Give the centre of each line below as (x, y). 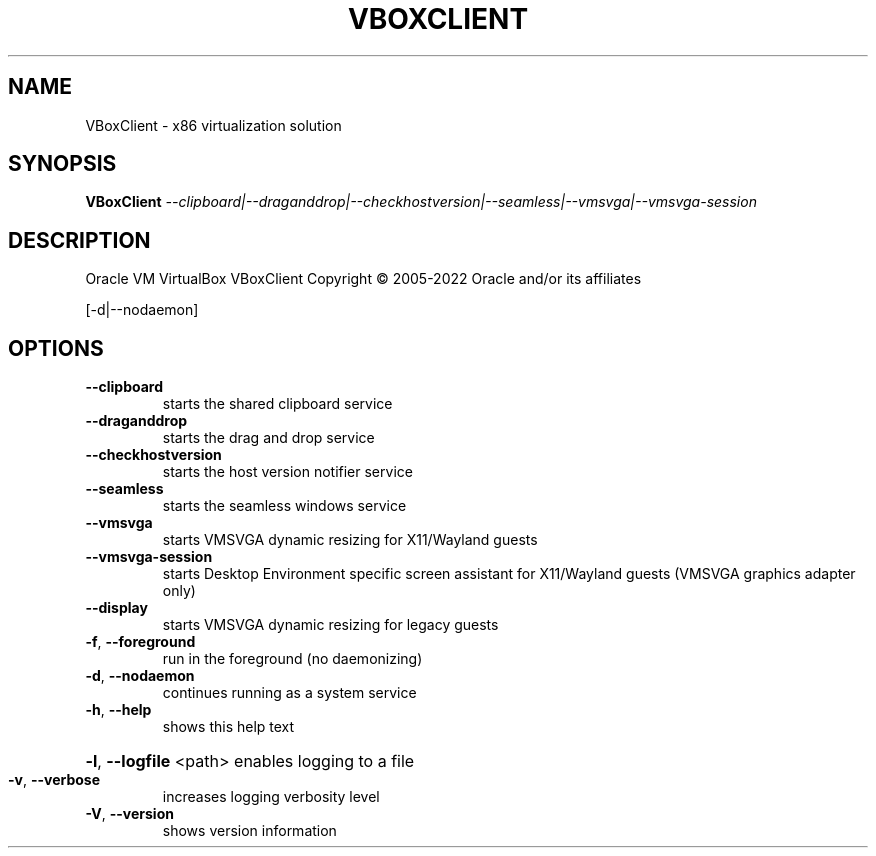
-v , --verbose (54, 780)
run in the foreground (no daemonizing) (292, 659)
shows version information (249, 831)
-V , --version (129, 814)
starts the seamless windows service (284, 506)
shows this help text (228, 727)
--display (116, 608)
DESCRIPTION (79, 240)
